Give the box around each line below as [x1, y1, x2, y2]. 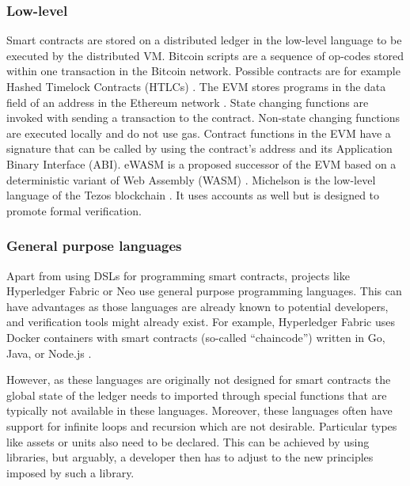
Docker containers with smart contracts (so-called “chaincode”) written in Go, [6, 328, 385, 345]
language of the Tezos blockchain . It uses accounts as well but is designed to [6, 187, 380, 203]
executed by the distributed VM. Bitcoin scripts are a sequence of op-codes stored [6, 47, 404, 63]
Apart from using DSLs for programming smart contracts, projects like [6, 267, 350, 283]
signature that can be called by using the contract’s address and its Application [6, 140, 393, 157]
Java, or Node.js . [6, 344, 92, 361]
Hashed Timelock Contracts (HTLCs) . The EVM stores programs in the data [6, 78, 386, 94]
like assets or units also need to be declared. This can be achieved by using [6, 433, 370, 450]
